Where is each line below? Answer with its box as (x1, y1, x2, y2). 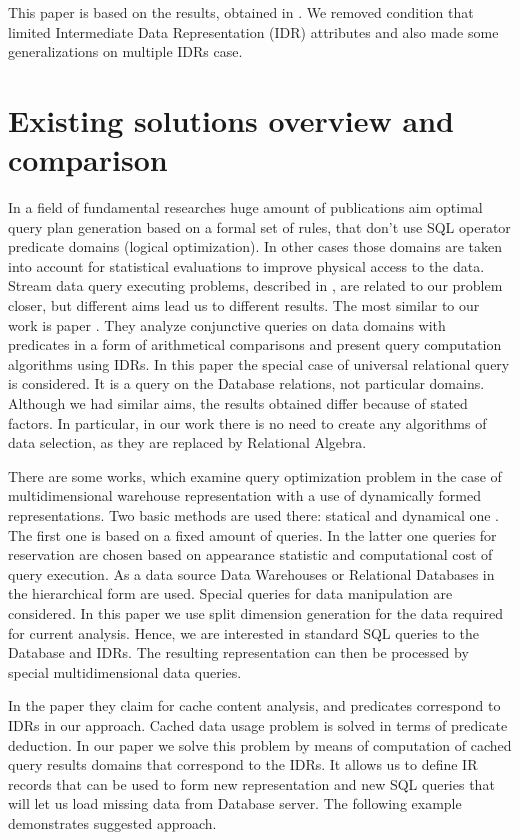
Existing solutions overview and (8, 99, 454, 140)
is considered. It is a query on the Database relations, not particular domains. (8, 373, 485, 394)
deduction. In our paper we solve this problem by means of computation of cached (8, 734, 512, 755)
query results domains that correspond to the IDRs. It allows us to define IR (8, 754, 478, 775)
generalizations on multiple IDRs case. (8, 41, 243, 62)
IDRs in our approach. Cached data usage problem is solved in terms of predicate (8, 714, 508, 735)
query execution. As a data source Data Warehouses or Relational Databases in (8, 563, 495, 584)
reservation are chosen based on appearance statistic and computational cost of (8, 544, 493, 565)
